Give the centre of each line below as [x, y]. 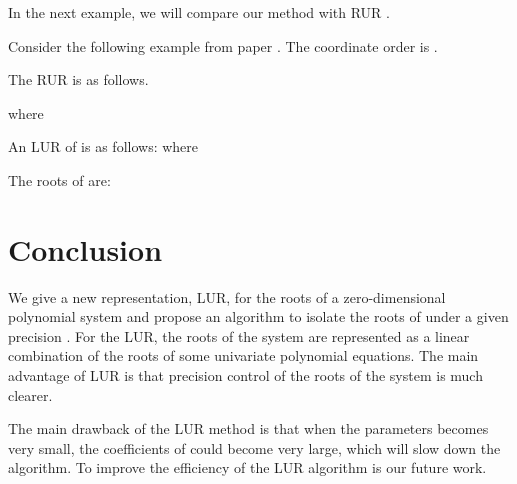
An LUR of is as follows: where [103, 146]
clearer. [30, 394]
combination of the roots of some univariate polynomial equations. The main [243, 355]
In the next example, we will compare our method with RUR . [199, 12]
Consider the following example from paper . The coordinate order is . [223, 45]
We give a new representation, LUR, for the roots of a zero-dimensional [227, 296]
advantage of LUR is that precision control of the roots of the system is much [245, 375]
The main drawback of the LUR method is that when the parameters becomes [248, 428]
